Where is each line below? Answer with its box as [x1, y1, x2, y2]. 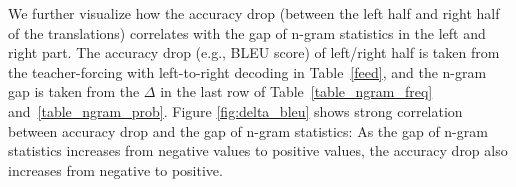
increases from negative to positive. [8, 159, 223, 180]
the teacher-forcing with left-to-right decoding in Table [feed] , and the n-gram [8, 61, 487, 82]
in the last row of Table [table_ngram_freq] [160, 81, 433, 102]
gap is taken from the [8, 81, 140, 102]
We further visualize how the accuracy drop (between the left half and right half [8, 3, 500, 23]
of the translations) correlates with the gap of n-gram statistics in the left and [8, 22, 486, 43]
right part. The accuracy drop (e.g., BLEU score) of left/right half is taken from [8, 42, 500, 63]
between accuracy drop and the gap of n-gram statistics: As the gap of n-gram [8, 120, 488, 141]
